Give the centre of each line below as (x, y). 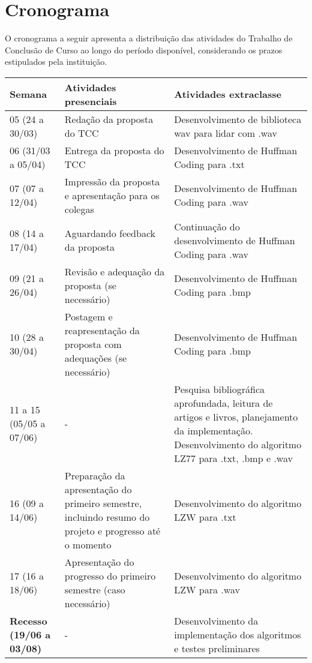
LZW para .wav (207, 589)
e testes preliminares (217, 648)
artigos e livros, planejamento (236, 416)
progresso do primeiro (110, 575)
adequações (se (96, 358)
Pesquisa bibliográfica (219, 389)
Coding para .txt (209, 164)
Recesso (28, 620)
